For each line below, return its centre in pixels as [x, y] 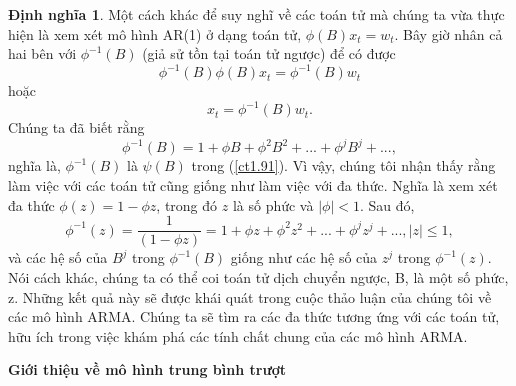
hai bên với [42, 53]
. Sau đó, [387, 204]
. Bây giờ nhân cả [448, 33]
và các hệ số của [58, 257]
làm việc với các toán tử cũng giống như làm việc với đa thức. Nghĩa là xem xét [253, 185]
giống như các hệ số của [304, 257]
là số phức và [273, 204]
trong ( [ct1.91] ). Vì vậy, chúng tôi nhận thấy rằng [343, 165]
